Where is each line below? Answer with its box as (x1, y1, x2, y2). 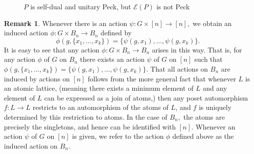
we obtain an (192, 18, 232, 28)
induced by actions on (4, 73, 70, 83)
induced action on (4, 140, 58, 151)
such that (194, 54, 223, 64)
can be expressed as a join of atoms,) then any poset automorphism (44, 92, 248, 103)
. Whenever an (191, 121, 235, 131)
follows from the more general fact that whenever (88, 73, 236, 83)
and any (203, 83, 227, 93)
